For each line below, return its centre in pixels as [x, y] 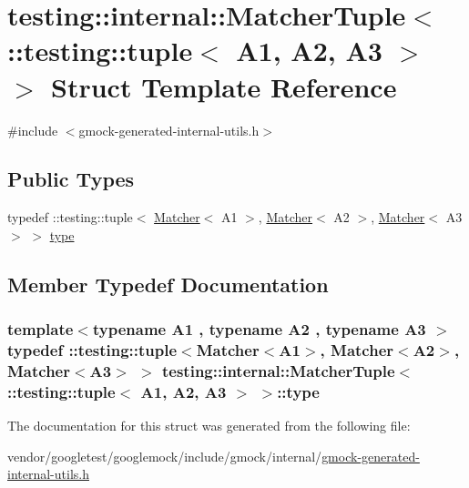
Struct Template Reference [224, 86]
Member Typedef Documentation [168, 284]
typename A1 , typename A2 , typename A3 [259, 329]
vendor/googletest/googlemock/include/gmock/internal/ [165, 456]
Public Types [71, 179]
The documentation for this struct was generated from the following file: [209, 426]
